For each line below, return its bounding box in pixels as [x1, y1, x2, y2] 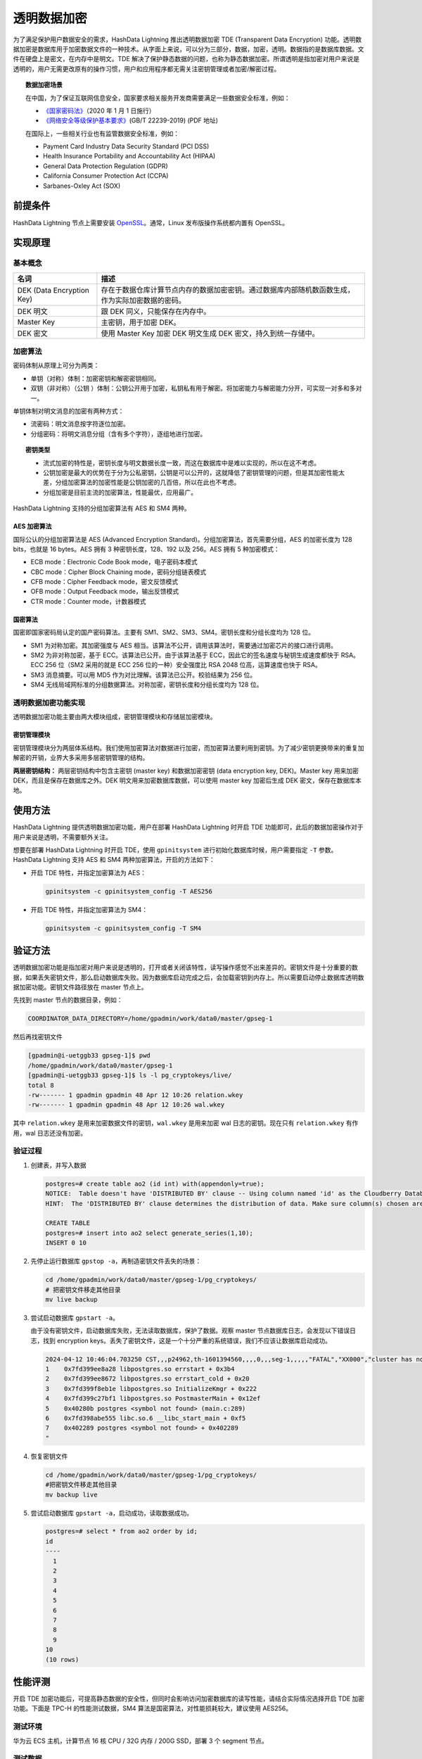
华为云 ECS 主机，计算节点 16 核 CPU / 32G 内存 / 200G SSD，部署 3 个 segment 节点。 [13, 1736, 269, 1745]
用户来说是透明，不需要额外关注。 [13, 832, 112, 841]
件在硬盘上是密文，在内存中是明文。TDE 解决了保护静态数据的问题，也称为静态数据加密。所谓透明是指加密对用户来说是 [13, 55, 360, 63]
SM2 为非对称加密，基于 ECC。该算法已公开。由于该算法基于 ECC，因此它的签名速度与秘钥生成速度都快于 [30, 651, 340, 659]
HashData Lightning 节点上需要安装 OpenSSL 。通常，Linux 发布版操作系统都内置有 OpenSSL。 [13, 218, 289, 227]
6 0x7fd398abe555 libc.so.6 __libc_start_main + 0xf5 [45, 1414, 246, 1422]
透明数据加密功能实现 [13, 697, 86, 707]
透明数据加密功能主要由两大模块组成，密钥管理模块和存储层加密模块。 [13, 713, 217, 721]
